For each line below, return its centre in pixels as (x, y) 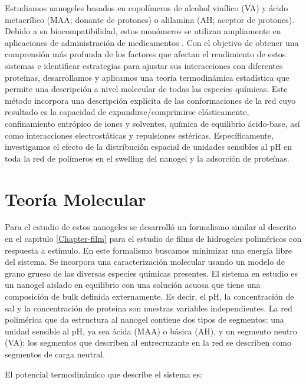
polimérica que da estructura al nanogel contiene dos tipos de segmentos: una (144, 319)
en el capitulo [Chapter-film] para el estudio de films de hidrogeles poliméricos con (153, 239)
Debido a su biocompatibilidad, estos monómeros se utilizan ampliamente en (143, 31)
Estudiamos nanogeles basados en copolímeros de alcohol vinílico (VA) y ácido (147, 8)
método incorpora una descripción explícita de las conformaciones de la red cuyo (150, 100)
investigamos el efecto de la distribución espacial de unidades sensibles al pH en (149, 147)
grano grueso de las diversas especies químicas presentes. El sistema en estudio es (152, 273)
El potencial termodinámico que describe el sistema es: (103, 374)
